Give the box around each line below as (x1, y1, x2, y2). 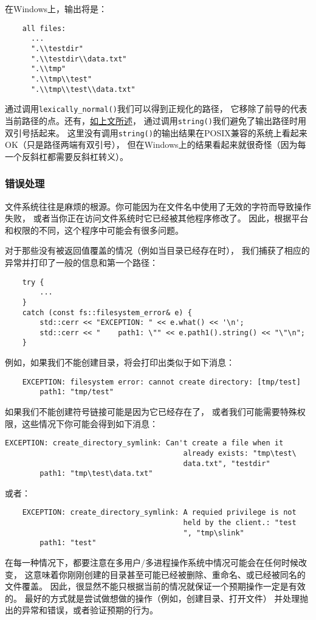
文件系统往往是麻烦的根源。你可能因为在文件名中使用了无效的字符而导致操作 (5, 200, 311, 212)
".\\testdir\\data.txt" (30, 54, 127, 63)
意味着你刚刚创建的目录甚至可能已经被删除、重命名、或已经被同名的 (33, 568, 306, 580)
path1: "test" (39, 538, 97, 548)
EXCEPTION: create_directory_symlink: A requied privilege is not (22, 508, 297, 517)
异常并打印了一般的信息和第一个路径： (5, 256, 158, 268)
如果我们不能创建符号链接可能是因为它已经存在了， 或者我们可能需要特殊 (5, 405, 297, 418)
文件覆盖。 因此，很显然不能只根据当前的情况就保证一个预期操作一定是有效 (5, 580, 306, 593)
